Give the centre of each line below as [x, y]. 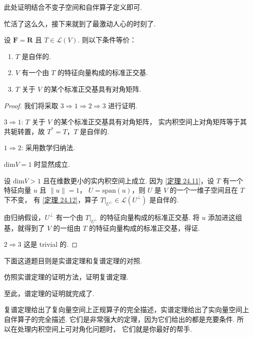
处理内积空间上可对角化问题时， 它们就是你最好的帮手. [105, 328]
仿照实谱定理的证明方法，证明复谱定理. [66, 277]
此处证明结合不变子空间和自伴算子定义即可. [73, 7]
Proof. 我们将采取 [31, 105]
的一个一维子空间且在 [204, 190]
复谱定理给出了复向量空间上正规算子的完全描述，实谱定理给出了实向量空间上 [126, 309]
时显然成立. [52, 164]
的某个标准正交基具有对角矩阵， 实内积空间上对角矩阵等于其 [150, 122]
